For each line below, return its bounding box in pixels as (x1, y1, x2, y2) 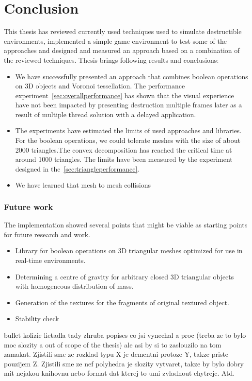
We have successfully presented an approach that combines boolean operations (15, 71, 248, 81)
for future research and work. (4, 229, 91, 239)
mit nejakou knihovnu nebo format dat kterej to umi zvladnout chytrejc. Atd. (4, 368, 235, 378)
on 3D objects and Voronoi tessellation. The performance (15, 81, 185, 91)
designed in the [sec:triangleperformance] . (15, 163, 140, 173)
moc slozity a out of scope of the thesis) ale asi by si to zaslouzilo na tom (4, 339, 221, 349)
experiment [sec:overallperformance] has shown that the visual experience (15, 90, 234, 100)
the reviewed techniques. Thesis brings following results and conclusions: (4, 54, 219, 65)
